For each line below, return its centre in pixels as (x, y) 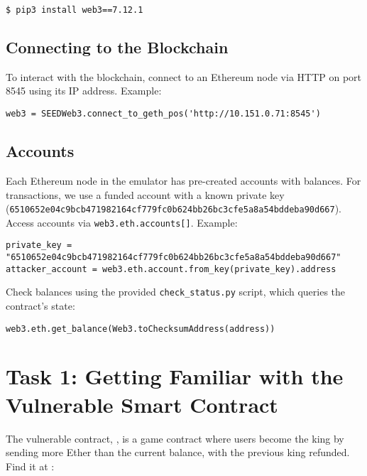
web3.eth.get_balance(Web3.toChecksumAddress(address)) (141, 329)
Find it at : (30, 466)
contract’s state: (40, 306)
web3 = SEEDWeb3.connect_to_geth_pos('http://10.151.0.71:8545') (163, 114)
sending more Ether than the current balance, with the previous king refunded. (178, 452)
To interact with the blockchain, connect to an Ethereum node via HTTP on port (184, 76)
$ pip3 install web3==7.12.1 (75, 10)
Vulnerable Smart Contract (142, 404)
